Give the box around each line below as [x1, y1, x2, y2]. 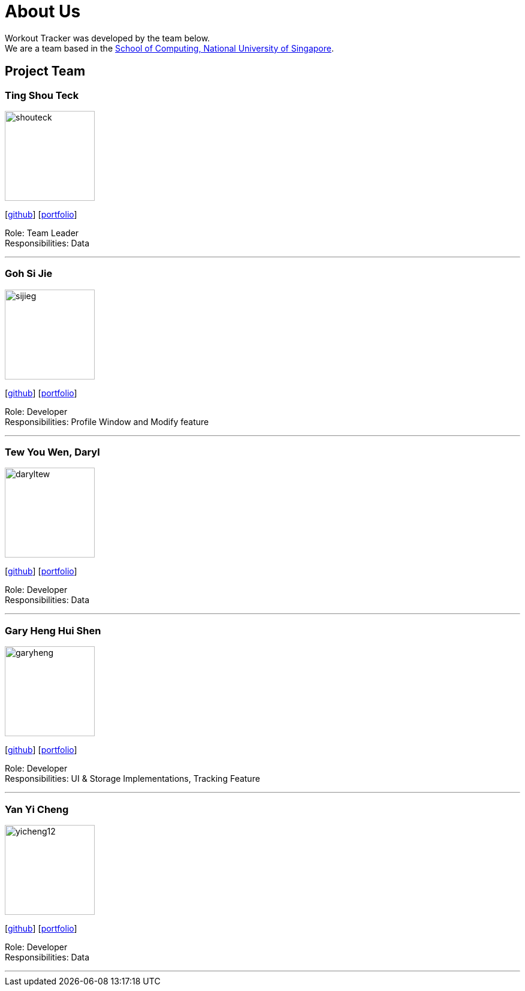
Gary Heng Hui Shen [5, 624, 101, 637]
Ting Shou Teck [5, 89, 79, 101]
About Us [5, 1, 81, 22]
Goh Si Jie [5, 267, 53, 280]
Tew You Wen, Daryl [5, 446, 100, 459]
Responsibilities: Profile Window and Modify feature [5, 416, 209, 427]
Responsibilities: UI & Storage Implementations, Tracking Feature [5, 773, 260, 784]
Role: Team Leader [5, 227, 79, 238]
